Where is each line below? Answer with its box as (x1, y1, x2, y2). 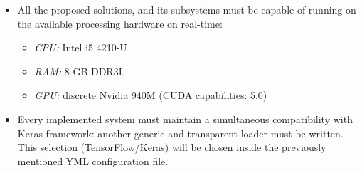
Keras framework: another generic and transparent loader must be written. (17, 125, 344, 140)
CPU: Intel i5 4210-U (34, 40, 127, 55)
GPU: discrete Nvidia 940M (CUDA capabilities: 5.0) (34, 88, 267, 103)
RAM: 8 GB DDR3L (34, 63, 125, 78)
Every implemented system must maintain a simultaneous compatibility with (17, 111, 353, 126)
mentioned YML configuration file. (17, 153, 169, 168)
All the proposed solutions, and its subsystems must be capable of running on (17, 2, 356, 16)
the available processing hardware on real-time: (17, 16, 223, 31)
